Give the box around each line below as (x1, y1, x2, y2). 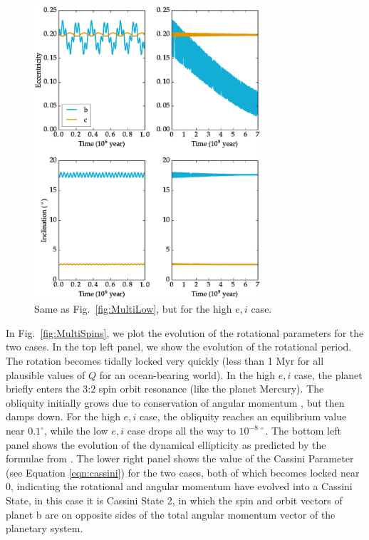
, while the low (43, 423, 108, 437)
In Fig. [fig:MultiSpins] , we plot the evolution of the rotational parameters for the (6, 325, 364, 340)
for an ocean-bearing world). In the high (99, 367, 276, 382)
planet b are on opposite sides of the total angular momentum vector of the (6, 507, 336, 521)
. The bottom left (265, 423, 341, 437)
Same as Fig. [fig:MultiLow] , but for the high (34, 301, 232, 316)
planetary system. (6, 521, 83, 536)
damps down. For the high (6, 409, 120, 424)
